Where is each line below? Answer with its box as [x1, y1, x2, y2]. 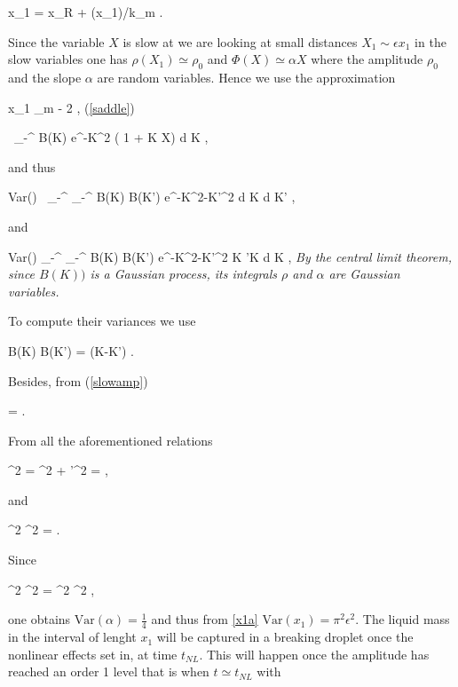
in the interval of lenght [8, 628, 137, 646]
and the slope [8, 67, 82, 86]
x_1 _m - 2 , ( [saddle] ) [8, 98, 135, 116]
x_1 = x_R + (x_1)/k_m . [8, 3, 163, 20]
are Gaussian [328, 265, 400, 283]
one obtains [8, 610, 71, 628]
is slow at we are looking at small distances [122, 32, 358, 51]
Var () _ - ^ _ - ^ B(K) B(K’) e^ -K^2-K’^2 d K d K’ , [8, 187, 296, 206]
